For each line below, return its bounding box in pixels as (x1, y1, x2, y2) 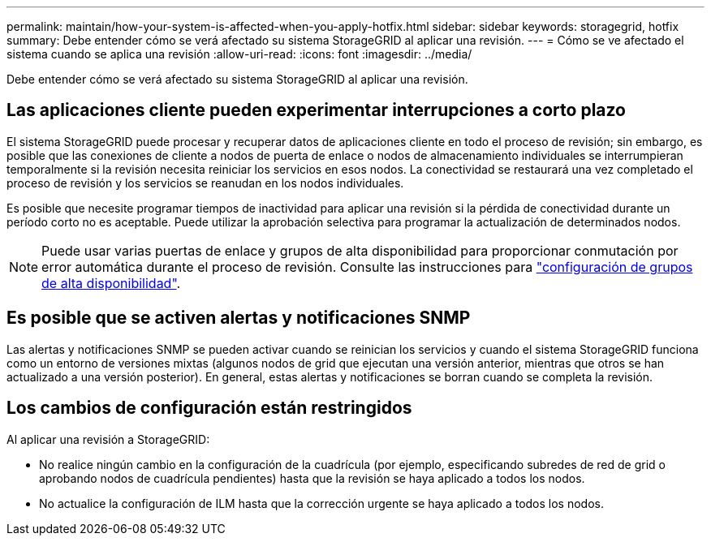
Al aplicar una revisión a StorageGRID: (6, 432, 210, 446)
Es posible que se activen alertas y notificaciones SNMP (6, 308, 471, 329)
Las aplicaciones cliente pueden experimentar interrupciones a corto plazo (6, 100, 627, 121)
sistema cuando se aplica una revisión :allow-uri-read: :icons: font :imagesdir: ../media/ (6, 47, 472, 61)
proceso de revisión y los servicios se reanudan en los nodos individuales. (6, 175, 404, 190)
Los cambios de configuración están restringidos (6, 398, 412, 419)
